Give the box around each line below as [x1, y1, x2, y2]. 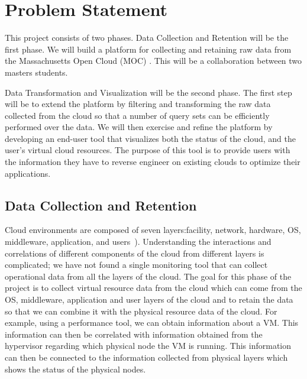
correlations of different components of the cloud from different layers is [5, 247, 264, 259]
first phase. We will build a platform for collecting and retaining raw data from [5, 43, 292, 55]
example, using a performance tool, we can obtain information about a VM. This [5, 316, 299, 329]
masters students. [5, 66, 68, 78]
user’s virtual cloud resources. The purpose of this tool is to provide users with [5, 144, 290, 156]
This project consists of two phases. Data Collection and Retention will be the [5, 31, 289, 44]
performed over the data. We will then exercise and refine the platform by [5, 121, 273, 133]
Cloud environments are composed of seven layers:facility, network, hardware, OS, [5, 223, 301, 236]
